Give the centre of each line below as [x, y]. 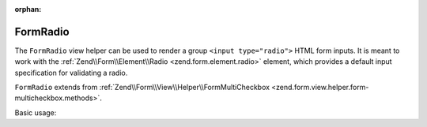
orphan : [28, 9]
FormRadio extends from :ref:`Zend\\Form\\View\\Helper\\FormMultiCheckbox [142, 88]
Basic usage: [36, 112]
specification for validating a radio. [71, 73]
